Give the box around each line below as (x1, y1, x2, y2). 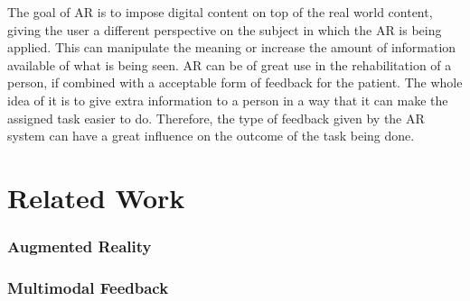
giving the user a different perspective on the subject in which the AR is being (7, 20, 442, 39)
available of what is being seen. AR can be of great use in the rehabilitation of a (7, 55, 452, 74)
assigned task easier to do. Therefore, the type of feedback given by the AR (7, 108, 425, 127)
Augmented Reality (7, 235, 152, 258)
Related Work (7, 178, 185, 215)
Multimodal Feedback (7, 276, 169, 298)
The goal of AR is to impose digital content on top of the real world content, (7, 3, 433, 21)
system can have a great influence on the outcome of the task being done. (7, 126, 415, 145)
